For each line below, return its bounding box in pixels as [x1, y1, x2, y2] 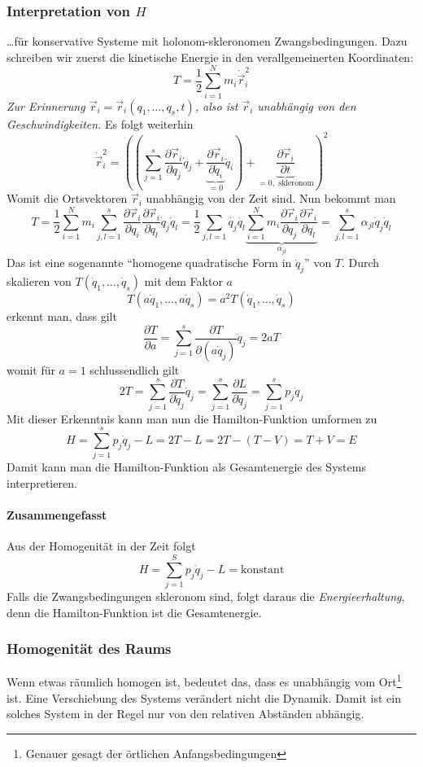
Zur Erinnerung [7, 97, 85, 114]
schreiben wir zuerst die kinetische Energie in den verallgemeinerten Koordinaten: [7, 48, 414, 65]
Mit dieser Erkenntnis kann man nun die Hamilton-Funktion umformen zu [7, 410, 377, 427]
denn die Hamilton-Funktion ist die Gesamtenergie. [7, 603, 262, 620]
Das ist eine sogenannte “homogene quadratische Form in [7, 254, 292, 271]
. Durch [342, 254, 380, 271]
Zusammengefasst [7, 506, 107, 524]
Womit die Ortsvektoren [7, 190, 128, 207]
